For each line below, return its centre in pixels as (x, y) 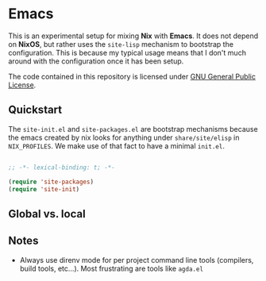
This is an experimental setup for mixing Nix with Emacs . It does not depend (133, 36)
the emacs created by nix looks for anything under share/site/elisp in (124, 137)
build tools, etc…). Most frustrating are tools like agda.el (112, 268)
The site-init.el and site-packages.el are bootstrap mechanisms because (133, 129)
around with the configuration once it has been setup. (96, 61)
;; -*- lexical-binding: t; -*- (62, 167)
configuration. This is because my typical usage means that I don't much (127, 52)
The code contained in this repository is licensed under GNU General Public (132, 76)
